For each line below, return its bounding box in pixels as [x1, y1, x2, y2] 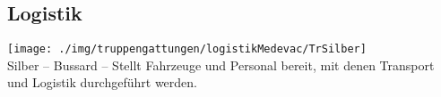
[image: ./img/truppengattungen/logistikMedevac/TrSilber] [7, 43, 367, 56]
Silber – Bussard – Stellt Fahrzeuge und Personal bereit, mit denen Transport [7, 55, 435, 74]
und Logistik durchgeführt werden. [7, 73, 197, 92]
